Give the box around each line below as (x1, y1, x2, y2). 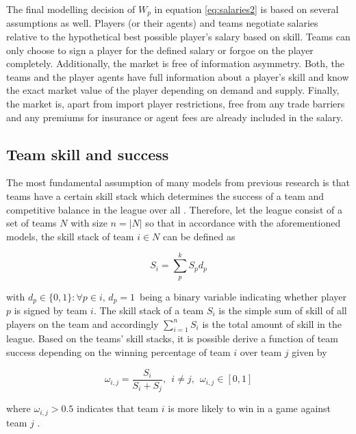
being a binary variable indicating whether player (139, 289, 346, 303)
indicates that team (77, 401, 159, 416)
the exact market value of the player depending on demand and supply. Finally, (6, 83, 340, 97)
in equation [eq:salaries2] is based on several (154, 2, 339, 16)
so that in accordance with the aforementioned (145, 216, 341, 230)
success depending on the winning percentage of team (6, 345, 231, 359)
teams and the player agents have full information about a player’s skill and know (6, 69, 349, 84)
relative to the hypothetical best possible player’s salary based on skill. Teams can (6, 29, 351, 44)
